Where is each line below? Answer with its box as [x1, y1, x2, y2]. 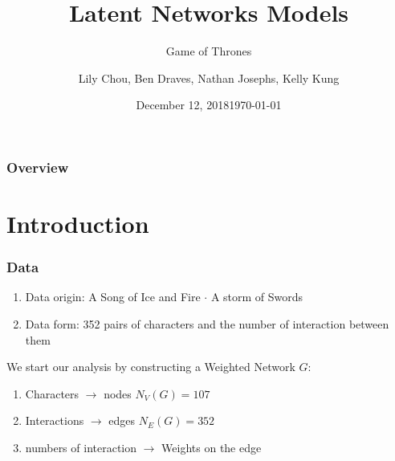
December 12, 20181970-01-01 [136, 96, 282, 113]
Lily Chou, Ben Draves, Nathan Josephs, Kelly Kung [78, 69, 340, 86]
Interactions [25, 412, 84, 429]
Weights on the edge [161, 439, 262, 455]
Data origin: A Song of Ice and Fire [25, 288, 201, 305]
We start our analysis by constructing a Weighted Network [6, 358, 295, 375]
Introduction [6, 207, 149, 240]
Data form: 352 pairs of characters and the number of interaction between [25, 316, 389, 332]
